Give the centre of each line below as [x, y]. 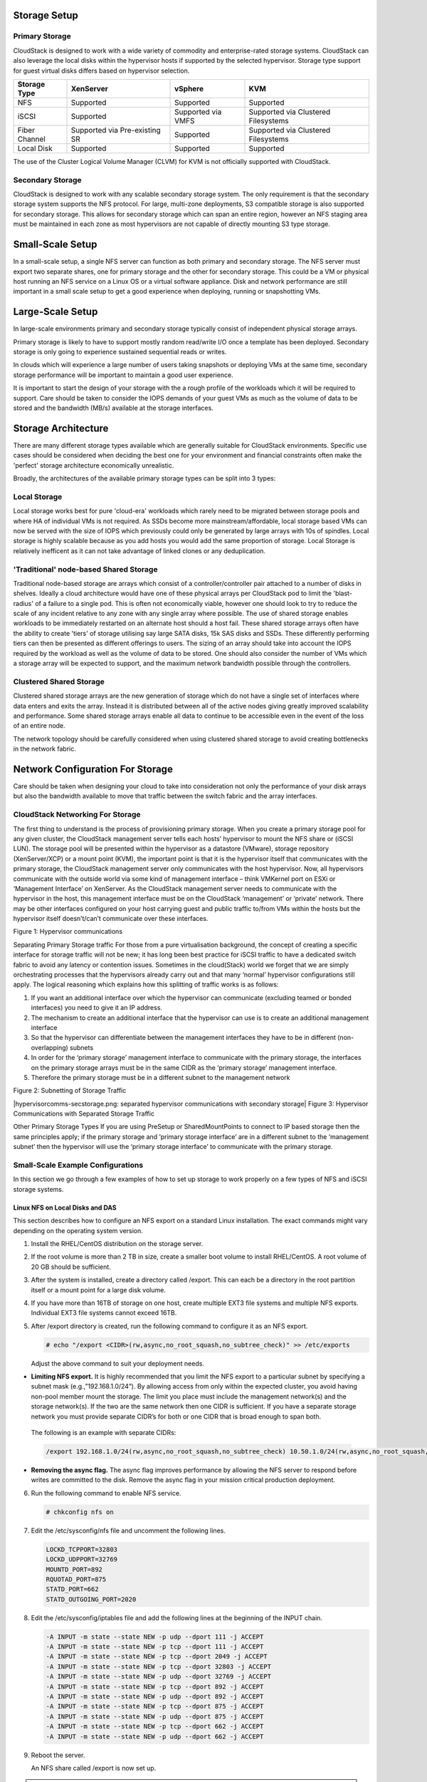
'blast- [343, 593]
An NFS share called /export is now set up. [94, 1768]
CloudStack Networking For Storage [77, 815]
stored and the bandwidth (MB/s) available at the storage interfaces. [113, 408]
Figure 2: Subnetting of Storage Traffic [70, 1091]
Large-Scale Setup [56, 312]
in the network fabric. [44, 749]
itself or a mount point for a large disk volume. [99, 1289]
